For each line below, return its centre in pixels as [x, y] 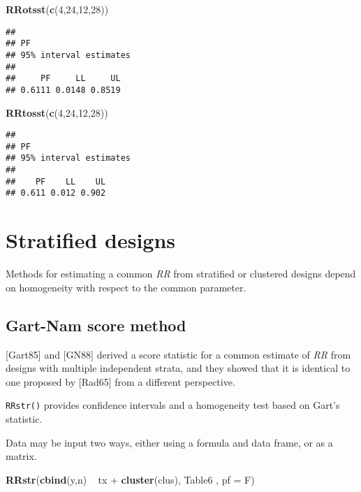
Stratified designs [91, 240]
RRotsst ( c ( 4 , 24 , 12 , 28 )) [57, 9]
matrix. [21, 456]
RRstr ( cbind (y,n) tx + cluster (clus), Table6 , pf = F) [130, 479]
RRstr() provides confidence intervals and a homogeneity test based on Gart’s [173, 405]
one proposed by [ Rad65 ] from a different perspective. [120, 381]
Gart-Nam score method [96, 325]
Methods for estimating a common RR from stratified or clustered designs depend [181, 274]
